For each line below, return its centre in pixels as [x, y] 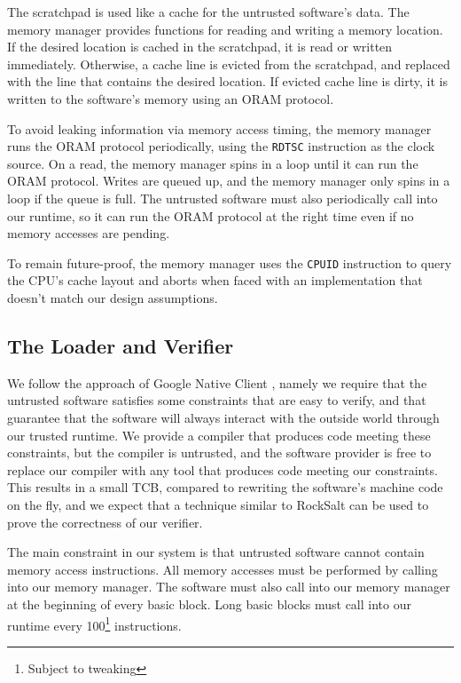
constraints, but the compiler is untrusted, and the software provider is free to [219, 453]
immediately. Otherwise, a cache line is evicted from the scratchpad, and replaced [229, 64]
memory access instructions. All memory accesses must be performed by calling [223, 569]
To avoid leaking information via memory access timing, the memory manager [219, 128]
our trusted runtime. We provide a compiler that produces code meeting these [219, 435]
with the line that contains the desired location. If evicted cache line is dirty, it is [227, 81]
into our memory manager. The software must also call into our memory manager [229, 587]
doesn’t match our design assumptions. [113, 298]
